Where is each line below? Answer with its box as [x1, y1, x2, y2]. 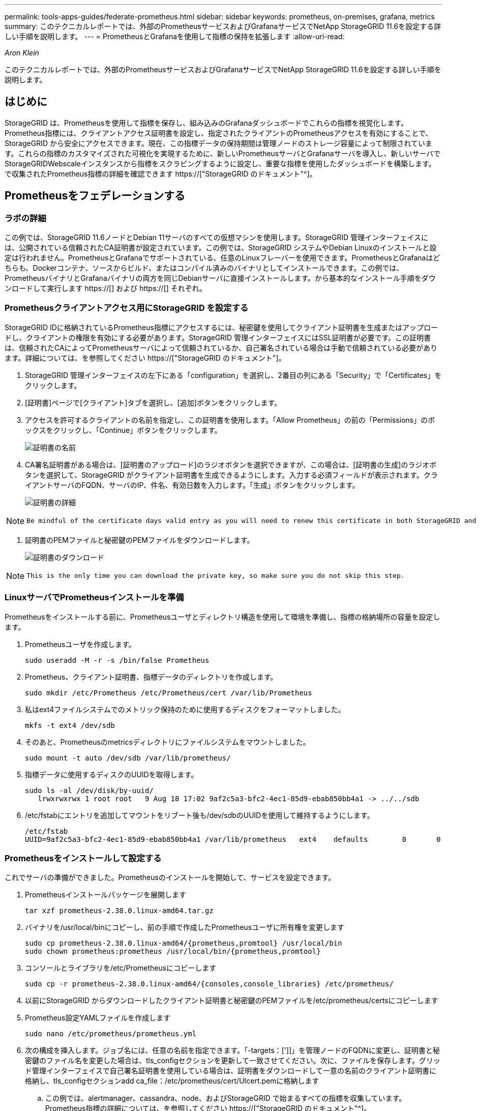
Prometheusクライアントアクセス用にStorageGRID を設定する [5, 303, 249, 313]
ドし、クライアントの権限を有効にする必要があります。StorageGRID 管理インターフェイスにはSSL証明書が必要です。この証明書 [5, 333, 431, 342]
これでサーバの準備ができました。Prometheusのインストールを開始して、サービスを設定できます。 [5, 873, 336, 882]
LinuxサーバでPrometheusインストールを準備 [5, 592, 184, 603]
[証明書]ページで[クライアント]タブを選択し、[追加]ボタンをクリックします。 [25, 398, 282, 407]
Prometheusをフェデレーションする [5, 189, 185, 202]
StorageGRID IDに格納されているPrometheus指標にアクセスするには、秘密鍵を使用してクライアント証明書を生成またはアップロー [5, 323, 438, 332]
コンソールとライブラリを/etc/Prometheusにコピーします [25, 963, 217, 973]
